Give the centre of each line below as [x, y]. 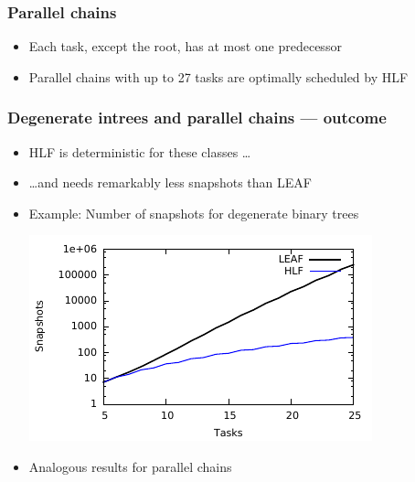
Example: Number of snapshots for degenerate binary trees [194, 213]
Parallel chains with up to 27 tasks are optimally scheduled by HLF [218, 76]
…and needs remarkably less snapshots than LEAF [170, 182]
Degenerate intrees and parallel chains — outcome [197, 118]
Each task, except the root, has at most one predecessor [185, 46]
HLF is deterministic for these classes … [140, 151]
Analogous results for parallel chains [130, 466]
